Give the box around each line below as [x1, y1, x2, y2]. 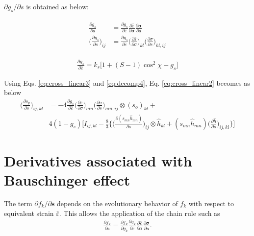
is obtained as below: [26, 1, 89, 11]
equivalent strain [4, 208, 54, 218]
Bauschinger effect [4, 170, 130, 190]
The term [4, 198, 32, 209]
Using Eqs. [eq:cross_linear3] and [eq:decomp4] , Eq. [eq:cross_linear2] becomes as [4, 77, 250, 88]
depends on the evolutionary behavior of [56, 198, 178, 209]
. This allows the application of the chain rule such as [59, 208, 220, 218]
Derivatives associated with [4, 150, 192, 170]
